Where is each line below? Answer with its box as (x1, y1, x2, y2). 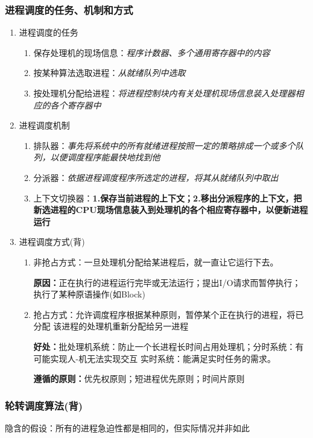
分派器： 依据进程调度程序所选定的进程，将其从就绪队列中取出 (33, 171, 279, 183)
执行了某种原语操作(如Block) (33, 288, 145, 300)
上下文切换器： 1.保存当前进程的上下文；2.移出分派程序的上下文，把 (33, 191, 302, 204)
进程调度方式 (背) (19, 235, 85, 248)
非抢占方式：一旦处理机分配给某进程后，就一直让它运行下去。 (33, 255, 279, 268)
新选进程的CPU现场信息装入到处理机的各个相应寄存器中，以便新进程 (33, 203, 308, 216)
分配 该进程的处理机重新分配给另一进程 (33, 320, 189, 332)
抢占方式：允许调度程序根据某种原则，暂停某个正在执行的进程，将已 (33, 308, 304, 320)
